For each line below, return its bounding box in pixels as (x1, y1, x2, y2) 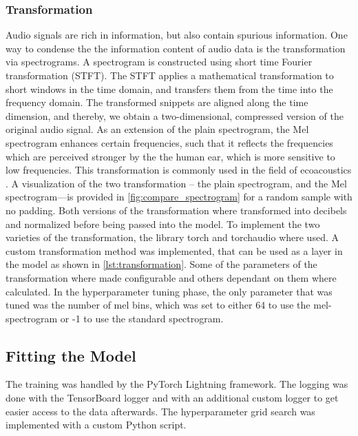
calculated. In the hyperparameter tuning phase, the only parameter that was (6, 284, 333, 298)
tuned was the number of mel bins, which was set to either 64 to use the (6, 298, 310, 312)
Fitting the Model (6, 344, 136, 366)
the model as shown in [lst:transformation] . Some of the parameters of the (6, 257, 317, 271)
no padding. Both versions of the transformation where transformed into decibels (6, 203, 347, 217)
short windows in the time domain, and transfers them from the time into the (6, 81, 333, 96)
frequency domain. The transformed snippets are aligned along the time (6, 95, 308, 110)
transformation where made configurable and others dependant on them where (6, 270, 337, 284)
